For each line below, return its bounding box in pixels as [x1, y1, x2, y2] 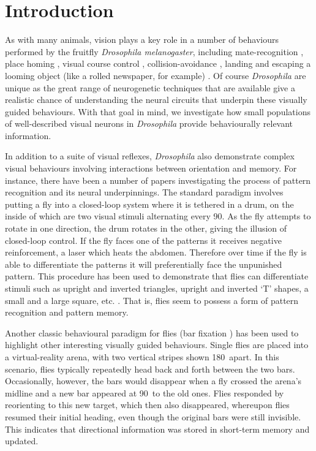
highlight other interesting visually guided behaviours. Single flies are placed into [5, 338, 309, 351]
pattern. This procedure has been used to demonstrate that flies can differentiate [5, 270, 309, 282]
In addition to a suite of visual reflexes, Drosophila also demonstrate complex [5, 150, 295, 162]
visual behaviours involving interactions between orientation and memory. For [5, 162, 297, 175]
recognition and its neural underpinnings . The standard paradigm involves [5, 186, 284, 199]
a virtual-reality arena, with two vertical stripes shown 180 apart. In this [5, 350, 279, 363]
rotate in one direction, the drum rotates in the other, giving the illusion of [5, 222, 287, 235]
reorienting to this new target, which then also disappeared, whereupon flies [5, 398, 290, 411]
